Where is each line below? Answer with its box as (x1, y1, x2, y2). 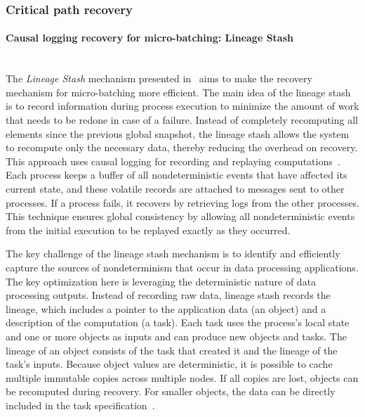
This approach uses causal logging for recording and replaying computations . (6, 153, 340, 168)
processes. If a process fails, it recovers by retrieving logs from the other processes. (6, 195, 359, 210)
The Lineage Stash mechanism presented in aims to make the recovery (6, 71, 312, 86)
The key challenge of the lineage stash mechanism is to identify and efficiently (6, 246, 340, 261)
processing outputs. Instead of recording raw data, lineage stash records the (6, 288, 331, 302)
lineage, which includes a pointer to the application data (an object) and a (6, 301, 326, 316)
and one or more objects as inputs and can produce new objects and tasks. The (6, 328, 347, 343)
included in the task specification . (6, 397, 155, 412)
